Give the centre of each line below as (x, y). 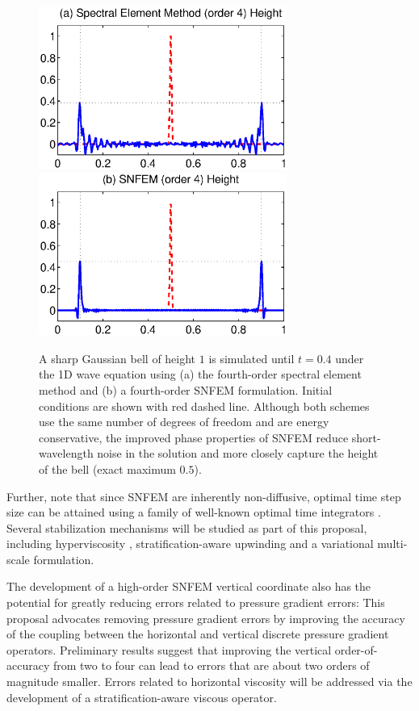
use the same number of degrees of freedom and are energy (184, 422)
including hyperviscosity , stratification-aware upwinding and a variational (190, 544)
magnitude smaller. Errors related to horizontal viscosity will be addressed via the (209, 682)
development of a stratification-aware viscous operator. (142, 697)
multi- (392, 544)
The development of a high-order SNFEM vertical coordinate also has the (189, 586)
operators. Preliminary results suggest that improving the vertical (169, 649)
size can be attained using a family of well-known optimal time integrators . (194, 512)
